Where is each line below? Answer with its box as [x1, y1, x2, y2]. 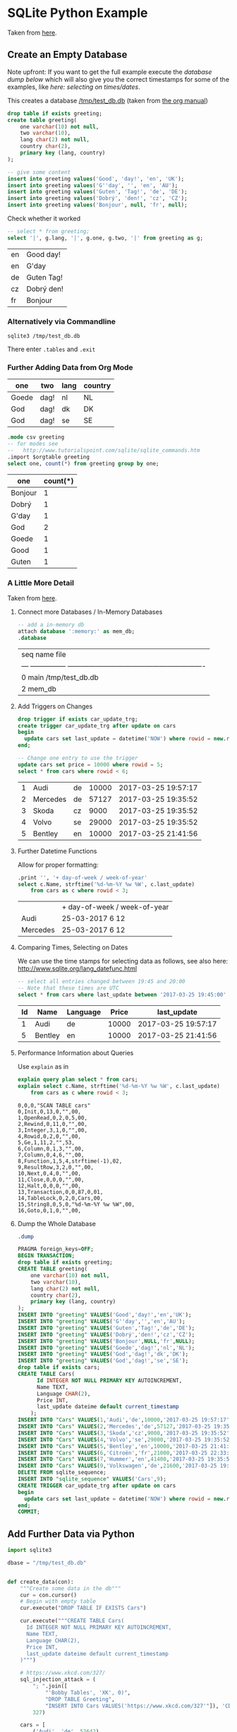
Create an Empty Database [7, 49, 128, 61]
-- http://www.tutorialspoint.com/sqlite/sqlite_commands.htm [7, 447, 200, 454]
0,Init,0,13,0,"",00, [17, 1108, 81, 1115]
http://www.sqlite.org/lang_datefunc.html [17, 964, 138, 973]
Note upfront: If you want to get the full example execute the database [7, 67, 212, 76]
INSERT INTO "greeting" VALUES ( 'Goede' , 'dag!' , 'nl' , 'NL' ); [17, 1344, 195, 1351]
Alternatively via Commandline [7, 316, 116, 326]
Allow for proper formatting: [17, 860, 99, 869]
